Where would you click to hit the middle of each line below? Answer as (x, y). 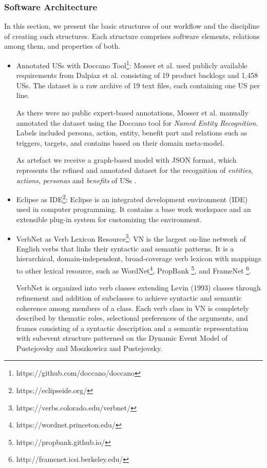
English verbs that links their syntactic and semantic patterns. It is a (125, 248)
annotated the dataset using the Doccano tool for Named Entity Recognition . (137, 122)
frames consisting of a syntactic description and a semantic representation (132, 328)
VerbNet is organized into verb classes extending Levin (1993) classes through (138, 288)
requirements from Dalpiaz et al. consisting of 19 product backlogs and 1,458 (137, 75)
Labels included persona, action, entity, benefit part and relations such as (132, 133)
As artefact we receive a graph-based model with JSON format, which (126, 160)
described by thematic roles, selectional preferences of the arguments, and (132, 318)
